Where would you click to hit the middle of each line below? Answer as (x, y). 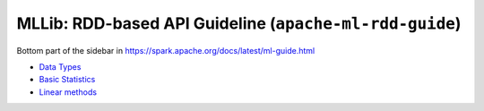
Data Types (60, 66)
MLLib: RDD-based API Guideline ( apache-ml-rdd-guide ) (239, 23)
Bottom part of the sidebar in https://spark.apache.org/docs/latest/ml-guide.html (166, 50)
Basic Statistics (67, 80)
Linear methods (68, 92)
